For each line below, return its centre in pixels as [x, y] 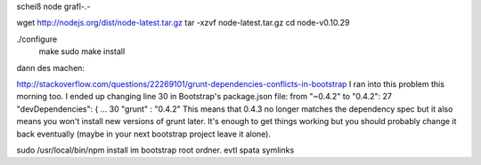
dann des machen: [50, 67]
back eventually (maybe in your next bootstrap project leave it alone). [144, 134]
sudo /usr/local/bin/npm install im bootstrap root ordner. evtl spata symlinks [155, 150]
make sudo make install [82, 51]
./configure [37, 39]
